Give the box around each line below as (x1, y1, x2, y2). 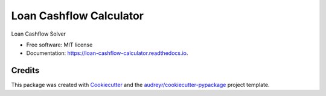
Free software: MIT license (26, 41, 93, 48)
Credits (11, 65, 40, 75)
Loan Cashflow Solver (11, 30, 66, 37)
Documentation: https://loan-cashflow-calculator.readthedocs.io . (26, 50, 188, 57)
